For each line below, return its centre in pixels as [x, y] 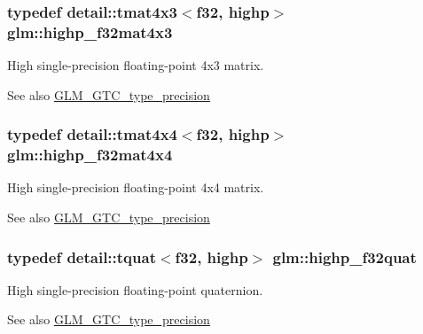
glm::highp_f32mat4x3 [90, 31]
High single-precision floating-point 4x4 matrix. [136, 187]
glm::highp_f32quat [345, 256]
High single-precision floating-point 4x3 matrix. [136, 65]
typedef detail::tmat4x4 [92, 134]
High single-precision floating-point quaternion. [135, 289]
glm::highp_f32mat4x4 [90, 155]
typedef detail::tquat [82, 256]
